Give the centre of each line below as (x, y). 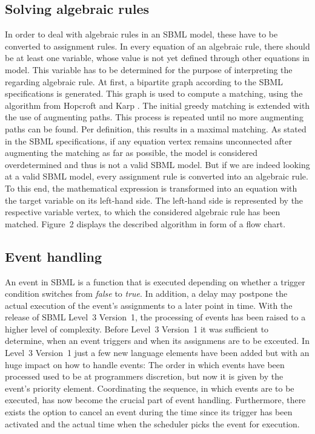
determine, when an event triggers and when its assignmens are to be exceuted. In (157, 341)
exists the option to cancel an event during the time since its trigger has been (149, 412)
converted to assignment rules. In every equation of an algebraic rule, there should (157, 46)
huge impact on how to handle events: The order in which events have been (145, 364)
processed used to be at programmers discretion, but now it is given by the (144, 376)
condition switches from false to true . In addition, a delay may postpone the (146, 293)
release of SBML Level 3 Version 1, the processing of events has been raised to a (155, 317)
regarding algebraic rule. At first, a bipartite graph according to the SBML (144, 81)
